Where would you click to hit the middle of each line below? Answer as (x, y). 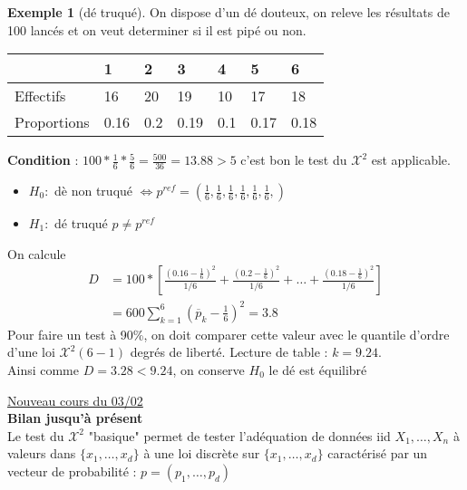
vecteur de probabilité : (72, 471)
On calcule (37, 253)
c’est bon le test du (294, 160)
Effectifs (40, 96)
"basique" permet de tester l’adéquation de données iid (239, 435)
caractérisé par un (378, 453)
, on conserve (209, 369)
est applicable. (411, 160)
